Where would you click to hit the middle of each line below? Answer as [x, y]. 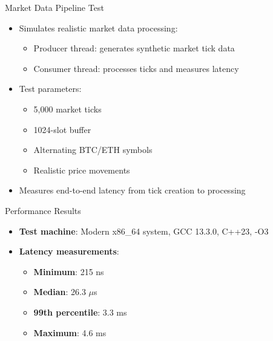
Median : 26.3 [60, 292]
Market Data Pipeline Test [54, 7]
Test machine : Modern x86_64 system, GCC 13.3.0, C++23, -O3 [144, 231]
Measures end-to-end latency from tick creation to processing [132, 190]
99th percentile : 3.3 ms [80, 312]
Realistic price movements [82, 170]
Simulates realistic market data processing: [98, 28]
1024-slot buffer [62, 129]
